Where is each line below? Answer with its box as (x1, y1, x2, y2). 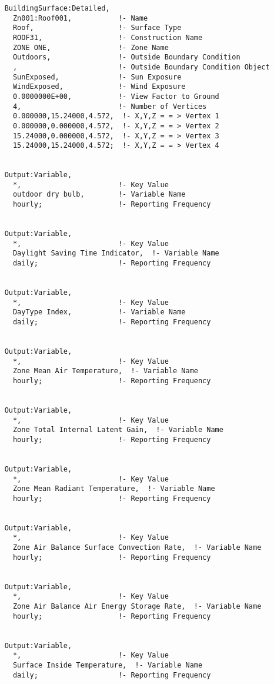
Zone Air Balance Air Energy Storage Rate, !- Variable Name (12, 602, 262, 611)
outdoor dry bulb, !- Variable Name (12, 190, 186, 199)
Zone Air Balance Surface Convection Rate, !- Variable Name (12, 543, 262, 552)
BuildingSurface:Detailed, (4, 4, 110, 12)
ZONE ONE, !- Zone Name (12, 43, 169, 52)
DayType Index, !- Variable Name (12, 308, 186, 317)
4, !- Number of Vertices (12, 102, 207, 111)
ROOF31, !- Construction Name (12, 33, 203, 42)
